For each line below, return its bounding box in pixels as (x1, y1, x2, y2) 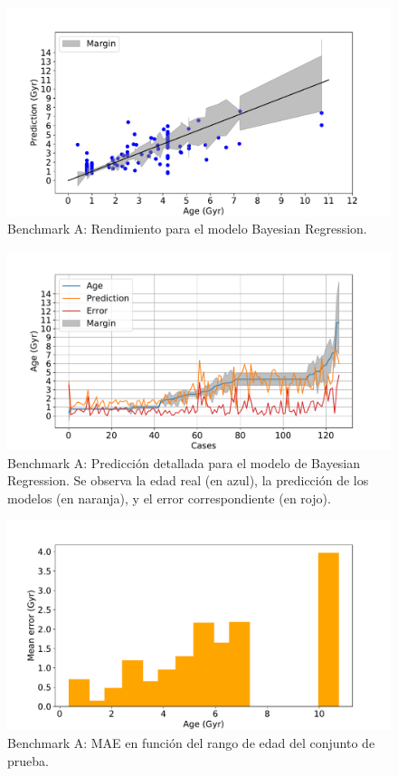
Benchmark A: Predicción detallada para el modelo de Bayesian (7, 453, 361, 472)
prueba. (7, 751, 49, 770)
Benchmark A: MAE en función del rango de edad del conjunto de (7, 733, 375, 752)
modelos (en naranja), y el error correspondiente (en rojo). (7, 488, 331, 507)
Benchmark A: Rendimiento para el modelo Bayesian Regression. (7, 219, 367, 238)
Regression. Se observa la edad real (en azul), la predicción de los (7, 471, 369, 490)
